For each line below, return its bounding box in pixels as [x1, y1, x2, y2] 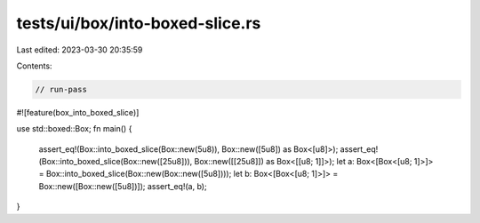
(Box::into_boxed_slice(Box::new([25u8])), [38, 156, 193, 167]
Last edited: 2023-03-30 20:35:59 [16, 44, 143, 55]
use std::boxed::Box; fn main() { [16, 123, 132, 134]
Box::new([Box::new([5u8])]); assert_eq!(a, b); [38, 180, 208, 191]
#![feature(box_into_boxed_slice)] [16, 107, 140, 117]
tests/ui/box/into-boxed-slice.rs [16, 13, 261, 33]
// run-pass [35, 84, 88, 94]
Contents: [16, 60, 52, 71]
